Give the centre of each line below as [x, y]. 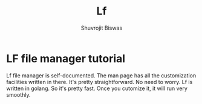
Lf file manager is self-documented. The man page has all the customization [101, 75]
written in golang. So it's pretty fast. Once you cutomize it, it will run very [97, 88]
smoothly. [19, 94]
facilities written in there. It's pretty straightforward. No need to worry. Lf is [99, 82]
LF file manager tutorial [66, 58]
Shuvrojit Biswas [102, 28]
